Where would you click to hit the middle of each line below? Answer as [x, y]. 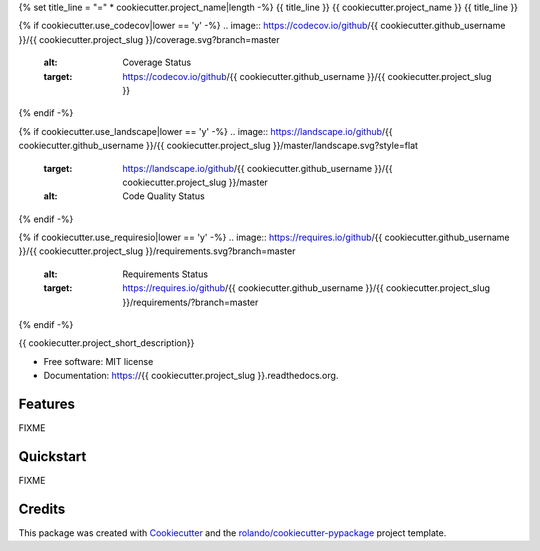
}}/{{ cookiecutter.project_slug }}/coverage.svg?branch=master [149, 39]
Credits [42, 508]
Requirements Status [165, 274]
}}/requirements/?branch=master [190, 302]
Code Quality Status [163, 196]
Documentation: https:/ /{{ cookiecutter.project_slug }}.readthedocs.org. [191, 376]
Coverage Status [157, 62]
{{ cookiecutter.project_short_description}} [106, 343]
